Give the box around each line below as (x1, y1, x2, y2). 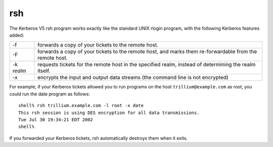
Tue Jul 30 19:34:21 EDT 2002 (18, 117, 94, 122)
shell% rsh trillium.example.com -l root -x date (18, 103, 144, 109)
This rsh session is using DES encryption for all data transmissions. (18, 110, 200, 116)
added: (9, 32, 24, 38)
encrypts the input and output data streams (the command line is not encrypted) (37, 74, 229, 81)
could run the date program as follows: (9, 91, 90, 97)
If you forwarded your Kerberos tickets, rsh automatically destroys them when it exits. (9, 135, 188, 141)
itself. (37, 67, 51, 74)
